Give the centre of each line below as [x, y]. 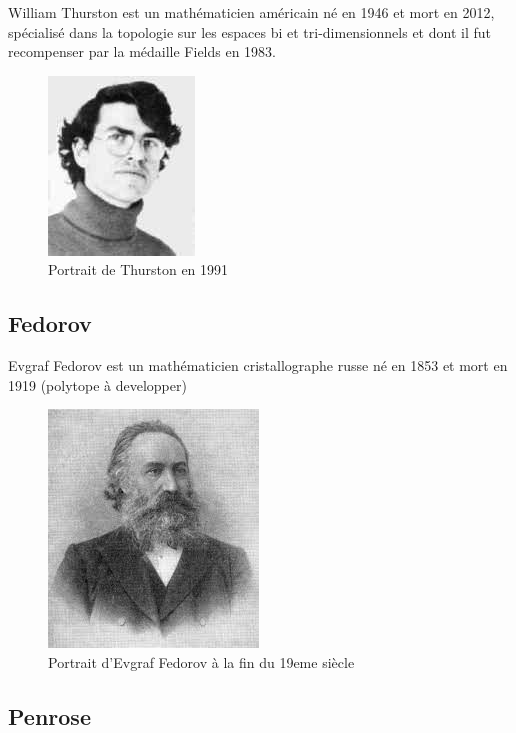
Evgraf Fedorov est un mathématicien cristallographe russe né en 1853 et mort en [258, 365]
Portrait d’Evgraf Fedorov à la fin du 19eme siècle [201, 661]
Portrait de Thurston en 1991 [138, 269]
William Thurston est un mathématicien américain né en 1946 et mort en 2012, [251, 12]
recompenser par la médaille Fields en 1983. [142, 51]
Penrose [49, 715]
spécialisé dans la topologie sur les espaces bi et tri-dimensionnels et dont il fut [249, 31]
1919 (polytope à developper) [97, 384]
